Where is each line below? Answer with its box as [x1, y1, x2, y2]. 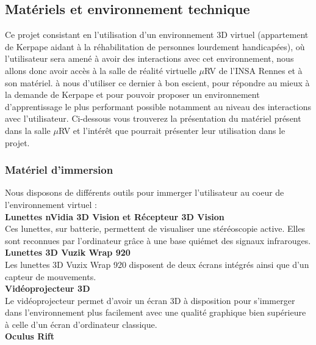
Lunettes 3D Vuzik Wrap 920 [5, 246, 131, 259]
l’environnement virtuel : [5, 198, 97, 210]
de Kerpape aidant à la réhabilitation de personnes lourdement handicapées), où [5, 40, 305, 53]
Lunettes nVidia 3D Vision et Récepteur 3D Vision [5, 210, 224, 223]
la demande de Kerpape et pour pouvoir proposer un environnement [5, 88, 260, 101]
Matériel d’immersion [5, 162, 113, 177]
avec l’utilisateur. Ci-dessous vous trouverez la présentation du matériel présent [5, 112, 301, 125]
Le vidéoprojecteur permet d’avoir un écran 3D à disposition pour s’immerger [5, 294, 295, 306]
